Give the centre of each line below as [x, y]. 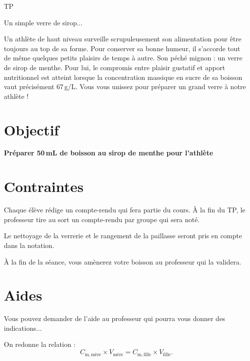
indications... [23, 328]
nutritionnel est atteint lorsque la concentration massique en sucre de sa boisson [123, 77]
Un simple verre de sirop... [43, 22]
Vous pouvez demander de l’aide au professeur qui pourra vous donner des [115, 318]
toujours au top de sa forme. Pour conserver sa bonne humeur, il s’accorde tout [122, 48]
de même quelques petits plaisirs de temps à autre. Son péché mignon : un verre [123, 58]
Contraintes [44, 186]
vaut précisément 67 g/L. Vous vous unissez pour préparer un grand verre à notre [125, 86]
